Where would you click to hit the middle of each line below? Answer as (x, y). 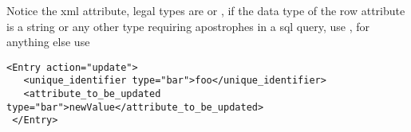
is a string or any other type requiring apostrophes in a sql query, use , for (188, 26)
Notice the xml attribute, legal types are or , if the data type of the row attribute (206, 10)
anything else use (48, 42)
